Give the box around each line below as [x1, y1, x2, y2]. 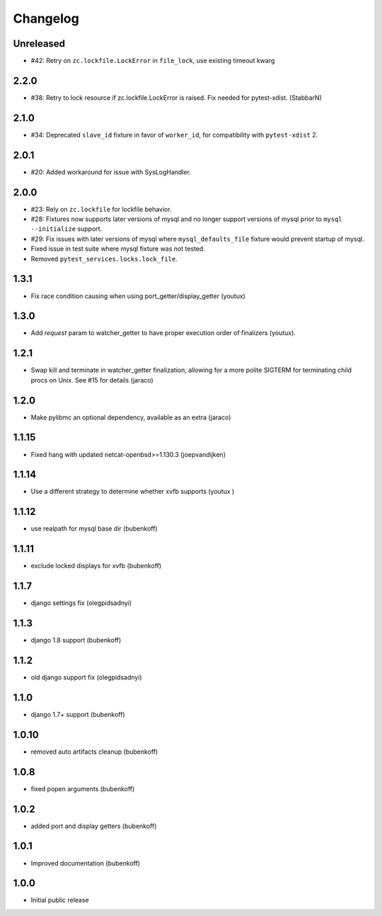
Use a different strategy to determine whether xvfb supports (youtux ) [30, 487, 235, 496]
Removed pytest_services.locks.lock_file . [30, 254, 178, 263]
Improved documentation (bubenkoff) [30, 859, 141, 867]
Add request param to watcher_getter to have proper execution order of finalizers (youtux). [30, 329, 296, 337]
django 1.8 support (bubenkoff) [30, 636, 122, 645]
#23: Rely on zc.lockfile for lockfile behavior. [30, 205, 173, 213]
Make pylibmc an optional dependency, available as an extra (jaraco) [30, 413, 231, 422]
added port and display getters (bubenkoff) [30, 822, 157, 830]
